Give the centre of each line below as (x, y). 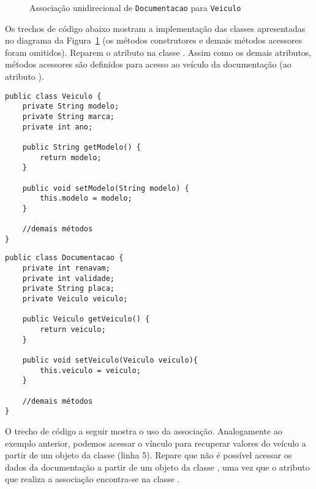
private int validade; (68, 278)
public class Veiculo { (53, 96)
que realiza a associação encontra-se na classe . (92, 479)
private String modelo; (71, 106)
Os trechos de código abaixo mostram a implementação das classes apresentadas (155, 28)
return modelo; (71, 157)
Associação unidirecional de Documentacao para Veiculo (135, 7)
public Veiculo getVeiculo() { (86, 319)
